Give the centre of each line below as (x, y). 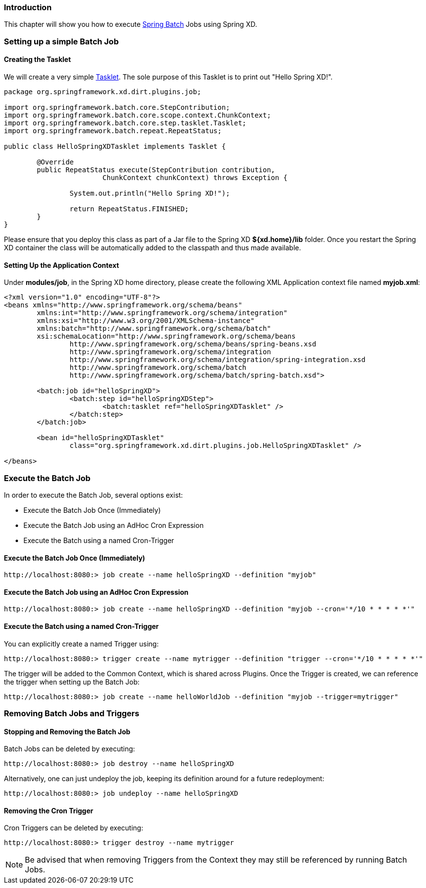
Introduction (28, 7)
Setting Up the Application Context (62, 265)
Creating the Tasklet (38, 60)
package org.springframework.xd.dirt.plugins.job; (103, 91)
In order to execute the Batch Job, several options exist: (94, 495)
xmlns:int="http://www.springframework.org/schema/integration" (162, 313)
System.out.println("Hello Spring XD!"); (150, 193)
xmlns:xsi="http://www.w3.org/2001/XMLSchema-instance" (146, 321)
